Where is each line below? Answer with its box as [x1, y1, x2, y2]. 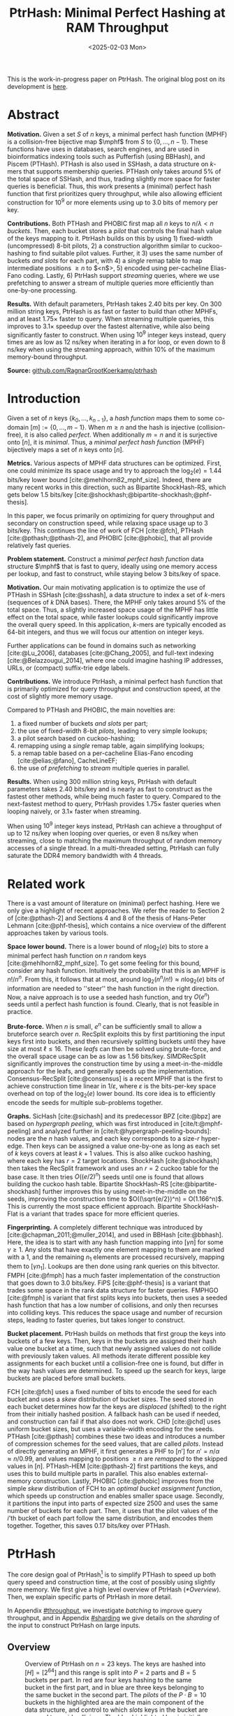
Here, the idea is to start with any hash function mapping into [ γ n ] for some [7, 1238, 224, 1246]
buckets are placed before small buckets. [7, 1374, 126, 1382]
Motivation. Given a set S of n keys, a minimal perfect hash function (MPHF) [7, 129, 228, 138]
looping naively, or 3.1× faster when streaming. [7, 807, 142, 815]
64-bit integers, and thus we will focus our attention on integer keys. [7, 628, 205, 636]
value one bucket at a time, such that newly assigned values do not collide [7, 1344, 221, 1352]
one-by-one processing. [7, 286, 78, 295]
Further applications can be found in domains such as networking [7, 641, 196, 649]
